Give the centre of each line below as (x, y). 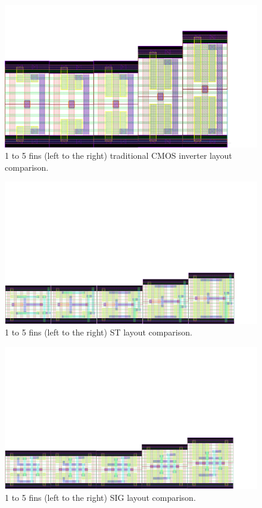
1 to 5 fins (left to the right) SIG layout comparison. (100, 498)
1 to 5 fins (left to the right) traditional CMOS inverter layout (118, 156)
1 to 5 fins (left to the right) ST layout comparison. (99, 332)
